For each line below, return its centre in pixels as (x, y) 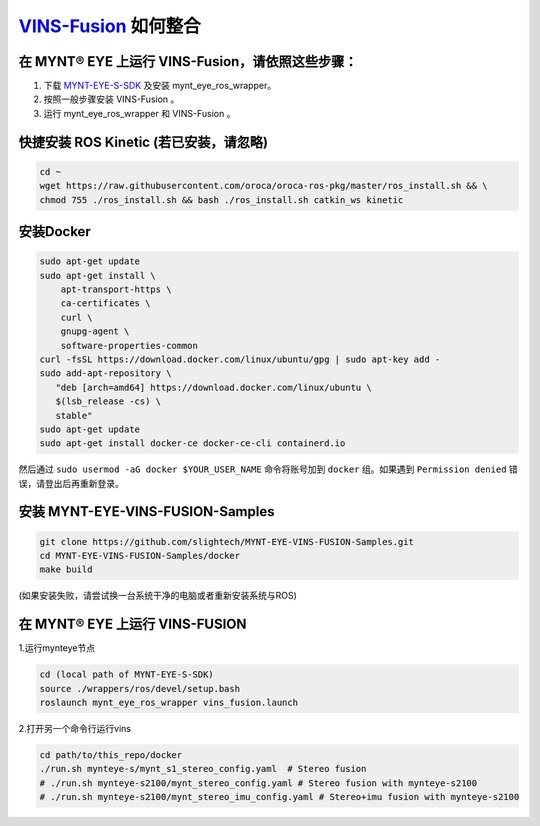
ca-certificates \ (105, 303)
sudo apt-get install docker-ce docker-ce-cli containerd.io (192, 443)
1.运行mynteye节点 (57, 648)
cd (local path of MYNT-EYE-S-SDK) (126, 674)
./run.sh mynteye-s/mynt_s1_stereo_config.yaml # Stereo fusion (203, 769)
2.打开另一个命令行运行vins (75, 729)
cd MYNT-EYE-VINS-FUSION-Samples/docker (139, 556)
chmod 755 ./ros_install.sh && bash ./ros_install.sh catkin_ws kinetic (221, 199)
